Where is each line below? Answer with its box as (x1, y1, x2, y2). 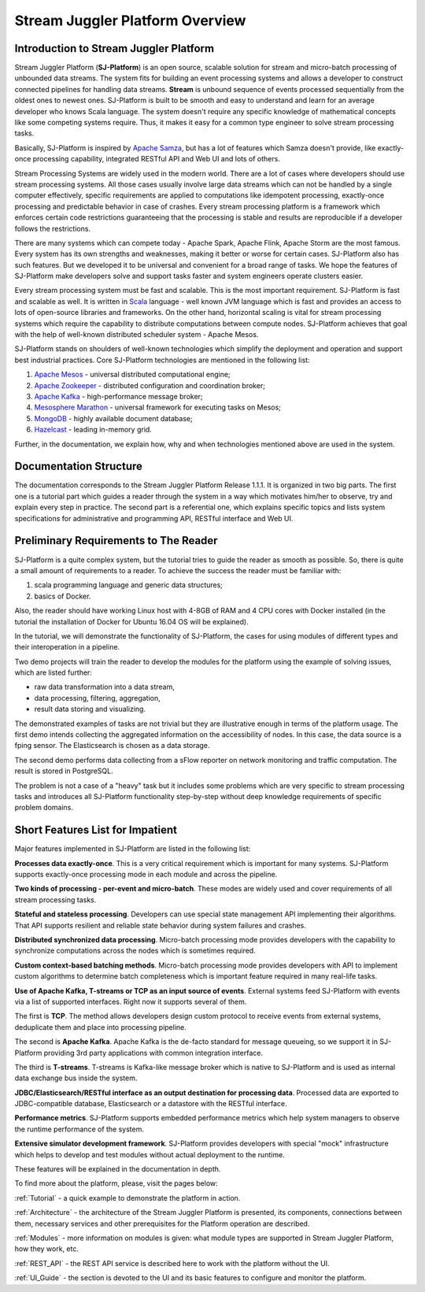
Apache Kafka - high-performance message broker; (34, 392, 204, 401)
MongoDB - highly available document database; (34, 413, 193, 423)
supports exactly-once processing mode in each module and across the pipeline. (14, 870, 278, 879)
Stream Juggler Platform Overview (14, 12, 246, 29)
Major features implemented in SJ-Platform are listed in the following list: (14, 844, 251, 853)
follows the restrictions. (14, 224, 91, 233)
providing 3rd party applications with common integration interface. (43, 1048, 264, 1057)
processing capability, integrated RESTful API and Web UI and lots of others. (32, 154, 281, 164)
